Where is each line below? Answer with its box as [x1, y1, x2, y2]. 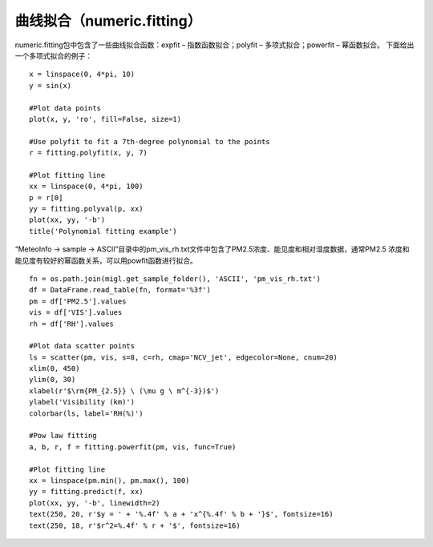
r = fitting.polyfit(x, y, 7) [29, 148, 148, 158]
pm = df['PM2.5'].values [29, 296, 127, 306]
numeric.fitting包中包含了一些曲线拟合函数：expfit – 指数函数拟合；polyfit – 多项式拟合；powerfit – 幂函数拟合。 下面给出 [14, 40, 415, 50]
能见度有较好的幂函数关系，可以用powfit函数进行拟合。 [14, 255, 198, 265]
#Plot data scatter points [29, 341, 136, 351]
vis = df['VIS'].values [29, 308, 123, 317]
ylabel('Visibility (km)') [29, 397, 136, 407]
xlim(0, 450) [29, 364, 80, 373]
